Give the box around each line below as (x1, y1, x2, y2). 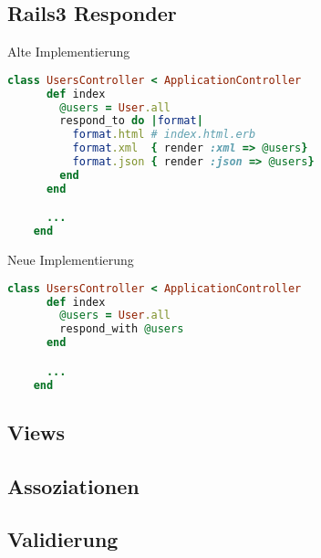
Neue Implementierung (7, 250, 134, 269)
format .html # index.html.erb (72, 128, 256, 142)
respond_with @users (59, 322, 184, 336)
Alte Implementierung (7, 42, 130, 61)
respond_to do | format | (59, 114, 203, 128)
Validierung (7, 525, 119, 553)
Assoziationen (7, 471, 140, 500)
